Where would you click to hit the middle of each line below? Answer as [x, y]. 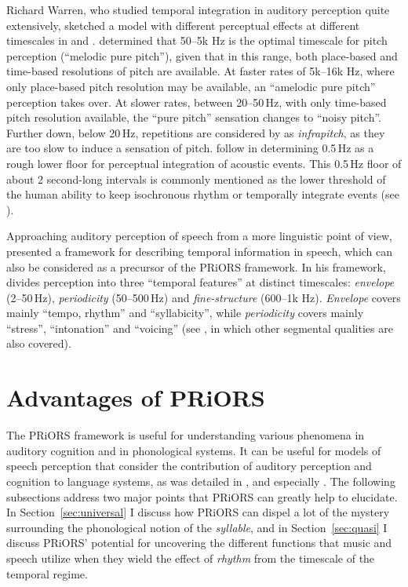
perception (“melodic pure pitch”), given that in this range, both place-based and [202, 55]
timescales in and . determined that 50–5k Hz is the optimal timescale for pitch [197, 40]
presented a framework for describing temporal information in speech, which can [200, 251]
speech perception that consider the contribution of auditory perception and [189, 466]
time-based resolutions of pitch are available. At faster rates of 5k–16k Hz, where [200, 71]
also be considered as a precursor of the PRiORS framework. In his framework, [196, 266]
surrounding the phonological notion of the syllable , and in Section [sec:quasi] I [197, 527]
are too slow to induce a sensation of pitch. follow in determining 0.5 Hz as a [190, 148]
